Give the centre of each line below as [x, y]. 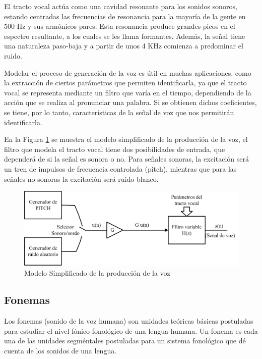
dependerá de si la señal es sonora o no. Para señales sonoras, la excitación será [126, 159]
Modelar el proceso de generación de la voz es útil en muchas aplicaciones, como [128, 72]
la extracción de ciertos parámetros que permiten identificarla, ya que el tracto [125, 83]
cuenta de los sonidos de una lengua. [60, 351]
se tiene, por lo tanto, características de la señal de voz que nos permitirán [119, 112]
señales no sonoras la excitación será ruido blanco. [81, 178]
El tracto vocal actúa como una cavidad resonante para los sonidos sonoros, [121, 6]
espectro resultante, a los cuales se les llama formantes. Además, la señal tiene [125, 36]
